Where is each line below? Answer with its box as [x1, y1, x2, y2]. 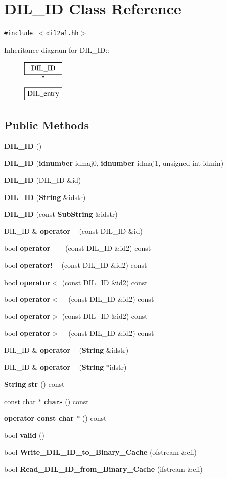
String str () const [4, 379, 65, 389]
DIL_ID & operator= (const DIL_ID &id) [4, 225, 143, 236]
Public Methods [4, 116, 89, 132]
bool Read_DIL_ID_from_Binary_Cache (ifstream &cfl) [4, 464, 203, 474]
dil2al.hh [46, 30, 79, 37]
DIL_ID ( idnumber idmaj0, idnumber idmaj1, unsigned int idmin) [4, 157, 224, 168]
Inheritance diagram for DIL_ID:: [4, 44, 109, 55]
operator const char [4, 413, 74, 423]
